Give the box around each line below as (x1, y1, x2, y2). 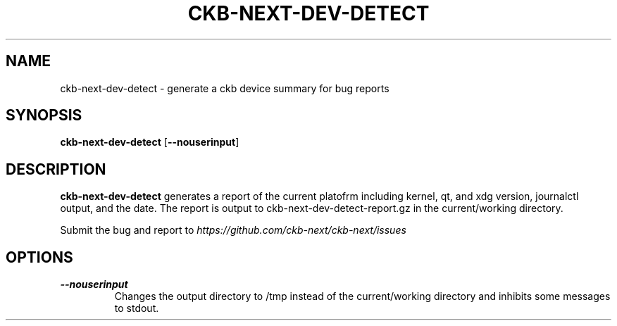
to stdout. (114, 302, 159, 315)
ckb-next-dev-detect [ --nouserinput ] (60, 136, 239, 149)
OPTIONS (6, 248, 73, 266)
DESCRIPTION (6, 160, 106, 178)
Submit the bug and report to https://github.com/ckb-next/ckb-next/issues (60, 224, 406, 237)
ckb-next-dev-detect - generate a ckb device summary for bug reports (60, 82, 389, 94)
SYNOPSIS (6, 106, 82, 125)
